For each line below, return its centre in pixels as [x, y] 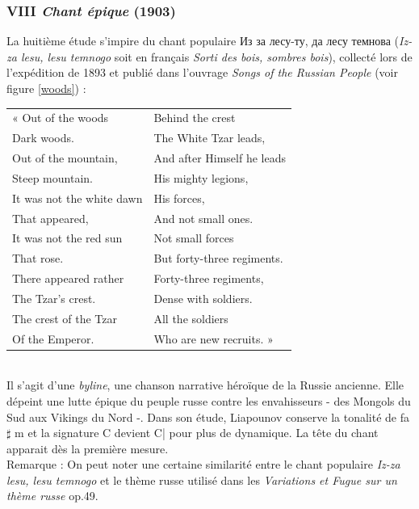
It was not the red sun [67, 238]
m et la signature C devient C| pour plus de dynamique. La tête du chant [197, 433]
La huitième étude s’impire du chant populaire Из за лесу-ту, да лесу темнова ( [203, 41]
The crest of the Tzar [65, 318]
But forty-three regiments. [218, 258]
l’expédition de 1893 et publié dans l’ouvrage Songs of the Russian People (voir [202, 72]
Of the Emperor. [53, 338]
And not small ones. [203, 218]
